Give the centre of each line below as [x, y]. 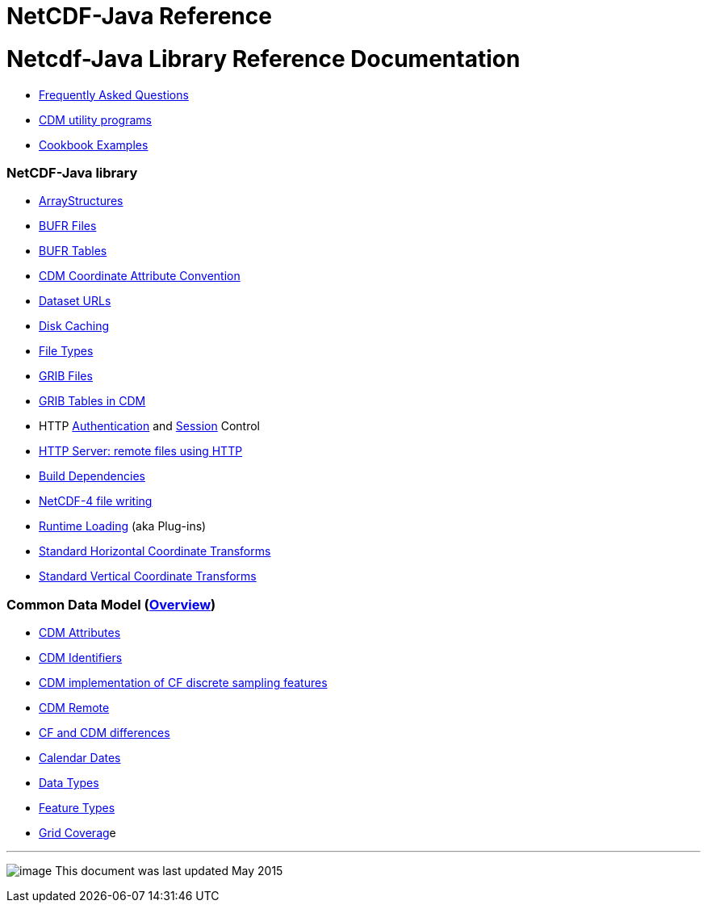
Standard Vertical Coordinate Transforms [148, 576]
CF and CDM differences [105, 733]
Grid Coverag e [77, 833]
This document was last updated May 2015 [169, 871]
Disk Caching [74, 326]
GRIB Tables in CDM [92, 401]
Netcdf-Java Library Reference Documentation [264, 59]
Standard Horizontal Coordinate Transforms [155, 551]
